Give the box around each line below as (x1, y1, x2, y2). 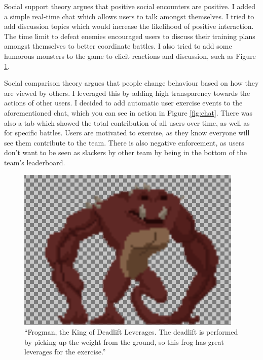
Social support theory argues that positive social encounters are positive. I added (4, 1, 256, 11)
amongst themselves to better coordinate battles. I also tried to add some (4, 41, 232, 51)
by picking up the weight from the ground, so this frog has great (24, 336, 224, 347)
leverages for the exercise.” (24, 346, 106, 357)
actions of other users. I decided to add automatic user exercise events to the (4, 97, 243, 108)
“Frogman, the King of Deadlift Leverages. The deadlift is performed (24, 327, 238, 337)
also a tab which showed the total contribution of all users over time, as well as (4, 117, 250, 128)
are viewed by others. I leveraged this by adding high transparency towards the (4, 87, 250, 98)
